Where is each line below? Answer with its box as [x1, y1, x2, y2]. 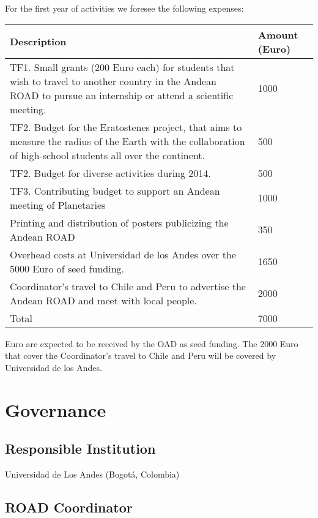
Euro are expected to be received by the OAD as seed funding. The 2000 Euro [5, 337, 298, 350]
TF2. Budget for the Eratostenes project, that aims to [10, 119, 242, 134]
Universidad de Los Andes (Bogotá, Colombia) [5, 467, 180, 480]
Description [10, 34, 67, 49]
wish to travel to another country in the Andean [10, 73, 217, 88]
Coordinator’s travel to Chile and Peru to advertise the [10, 279, 246, 293]
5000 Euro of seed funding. [10, 261, 125, 276]
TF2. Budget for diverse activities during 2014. [10, 165, 211, 180]
